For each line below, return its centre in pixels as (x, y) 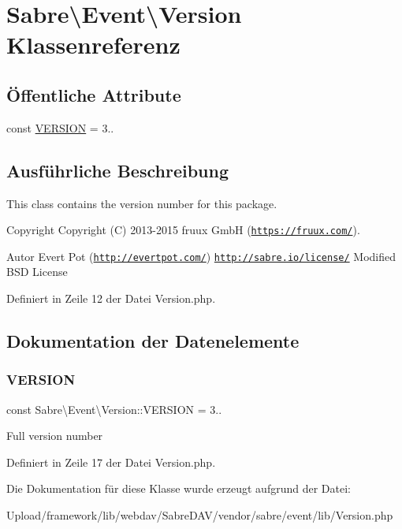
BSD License (37, 272)
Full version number (55, 436)
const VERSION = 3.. (60, 127)
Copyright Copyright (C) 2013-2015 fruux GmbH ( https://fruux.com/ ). (183, 230)
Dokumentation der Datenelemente (153, 341)
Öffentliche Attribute (94, 94)
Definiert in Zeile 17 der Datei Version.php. (111, 462)
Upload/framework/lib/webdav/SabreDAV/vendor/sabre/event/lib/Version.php (200, 515)
